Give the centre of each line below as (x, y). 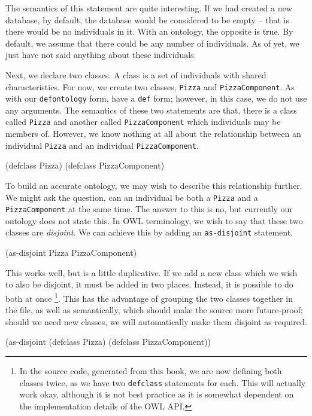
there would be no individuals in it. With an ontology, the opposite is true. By (149, 31)
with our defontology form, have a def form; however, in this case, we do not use (156, 98)
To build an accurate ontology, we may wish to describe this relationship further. (154, 185)
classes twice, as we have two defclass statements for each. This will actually (163, 382)
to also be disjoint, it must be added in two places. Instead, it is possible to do (149, 284)
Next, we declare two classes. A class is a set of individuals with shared (136, 74)
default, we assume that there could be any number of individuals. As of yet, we (152, 43)
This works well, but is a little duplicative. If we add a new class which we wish (152, 272)
